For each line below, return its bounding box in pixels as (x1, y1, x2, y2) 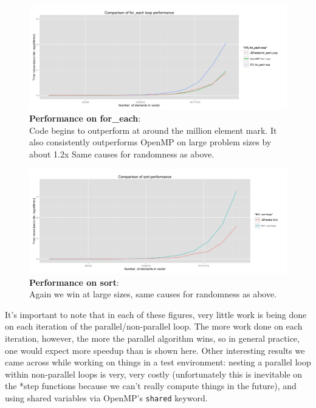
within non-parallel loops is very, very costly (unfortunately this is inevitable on (5, 367, 303, 380)
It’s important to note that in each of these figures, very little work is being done (5, 308, 307, 320)
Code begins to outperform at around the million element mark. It (29, 123, 277, 136)
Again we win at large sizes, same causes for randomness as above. (29, 288, 277, 300)
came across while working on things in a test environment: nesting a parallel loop (5, 356, 311, 368)
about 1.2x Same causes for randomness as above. (29, 147, 215, 160)
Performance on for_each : (29, 112, 141, 125)
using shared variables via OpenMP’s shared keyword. (5, 392, 208, 404)
